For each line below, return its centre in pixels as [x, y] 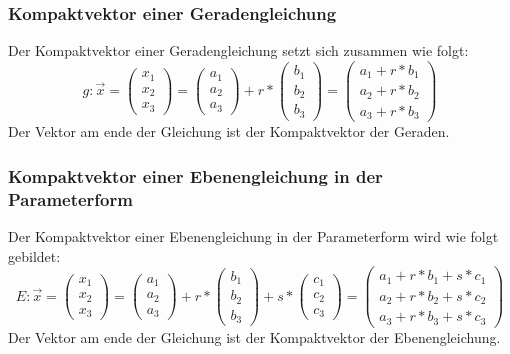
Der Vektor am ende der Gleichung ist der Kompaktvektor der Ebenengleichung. [254, 336]
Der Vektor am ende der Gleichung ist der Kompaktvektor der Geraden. [229, 131]
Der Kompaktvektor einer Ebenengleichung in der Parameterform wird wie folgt [253, 236]
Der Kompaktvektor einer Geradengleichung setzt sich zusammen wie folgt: [238, 50]
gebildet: [34, 255]
